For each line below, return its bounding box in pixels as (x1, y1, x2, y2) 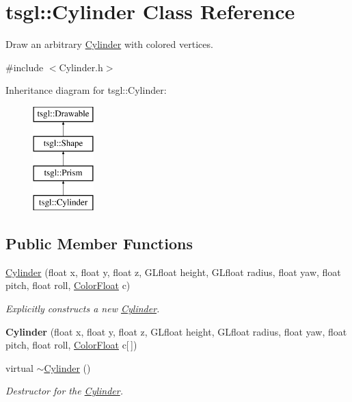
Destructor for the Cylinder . (5, 384, 124, 398)
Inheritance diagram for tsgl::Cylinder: (5, 83, 167, 97)
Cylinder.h (59, 60, 103, 74)
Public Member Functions (5, 233, 193, 254)
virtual (5, 360, 33, 375)
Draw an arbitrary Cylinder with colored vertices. (5, 37, 213, 51)
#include (5, 60, 44, 74)
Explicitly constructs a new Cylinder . (5, 301, 160, 316)
